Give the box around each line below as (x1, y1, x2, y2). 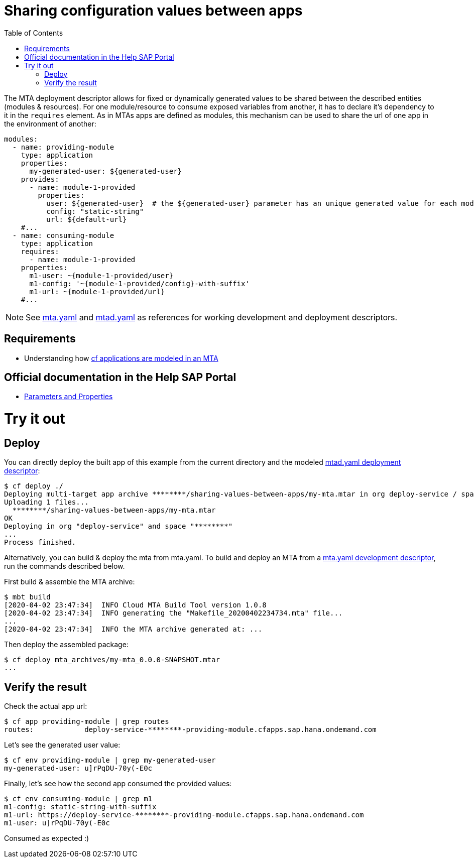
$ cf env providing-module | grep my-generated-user (4, 756, 216, 765)
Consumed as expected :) (4, 834, 89, 843)
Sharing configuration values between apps (4, 2, 303, 19)
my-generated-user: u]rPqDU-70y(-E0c (4, 764, 153, 773)
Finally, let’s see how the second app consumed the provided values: (4, 779, 232, 788)
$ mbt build (4, 593, 51, 601)
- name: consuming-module (12, 231, 114, 239)
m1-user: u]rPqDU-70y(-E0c (4, 819, 110, 827)
